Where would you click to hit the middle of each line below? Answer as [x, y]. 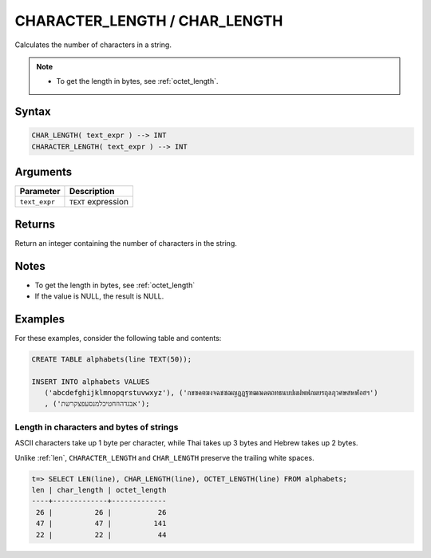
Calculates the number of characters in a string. [93, 45]
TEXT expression [99, 202]
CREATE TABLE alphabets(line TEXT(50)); [111, 359]
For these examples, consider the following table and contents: [118, 338]
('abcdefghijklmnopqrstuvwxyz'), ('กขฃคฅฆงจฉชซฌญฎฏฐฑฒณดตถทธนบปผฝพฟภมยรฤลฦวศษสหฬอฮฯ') [211, 393]
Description [92, 192]
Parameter [40, 192]
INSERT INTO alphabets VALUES [91, 382]
